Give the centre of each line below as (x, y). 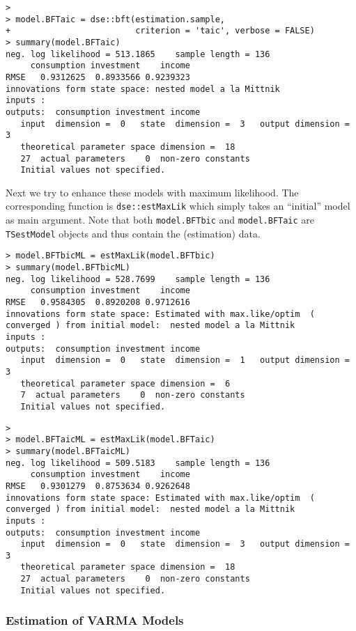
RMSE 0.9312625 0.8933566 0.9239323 (98, 77)
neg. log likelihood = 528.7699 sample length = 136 (138, 279)
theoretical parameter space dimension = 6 (125, 383)
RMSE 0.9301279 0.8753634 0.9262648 (98, 486)
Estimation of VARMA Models (95, 620)
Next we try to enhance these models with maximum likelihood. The (152, 192)
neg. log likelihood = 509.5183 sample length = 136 (138, 463)
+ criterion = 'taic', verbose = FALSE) (160, 31)
